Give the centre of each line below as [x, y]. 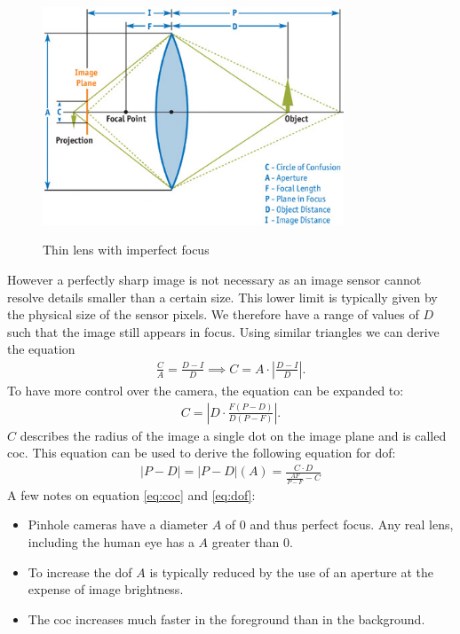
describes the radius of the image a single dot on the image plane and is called [233, 435]
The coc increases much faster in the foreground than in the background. [226, 618]
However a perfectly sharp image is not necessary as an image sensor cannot [214, 279]
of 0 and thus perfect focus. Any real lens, [339, 524]
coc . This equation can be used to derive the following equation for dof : [202, 453]
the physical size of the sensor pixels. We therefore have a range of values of [213, 314]
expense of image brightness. [106, 589]
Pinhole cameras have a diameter [118, 524]
